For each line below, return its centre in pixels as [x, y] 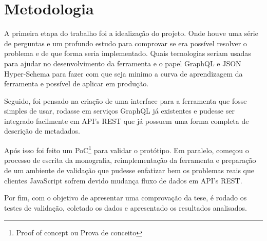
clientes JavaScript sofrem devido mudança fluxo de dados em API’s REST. [123, 180]
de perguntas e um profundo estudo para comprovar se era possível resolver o [126, 43]
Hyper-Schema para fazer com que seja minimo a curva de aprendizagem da [123, 73]
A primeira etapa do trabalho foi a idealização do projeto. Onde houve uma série [131, 33]
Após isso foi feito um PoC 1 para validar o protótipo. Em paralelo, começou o [127, 149]
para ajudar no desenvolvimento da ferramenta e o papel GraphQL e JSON [123, 63]
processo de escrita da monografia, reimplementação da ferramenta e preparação [130, 160]
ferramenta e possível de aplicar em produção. [77, 84]
